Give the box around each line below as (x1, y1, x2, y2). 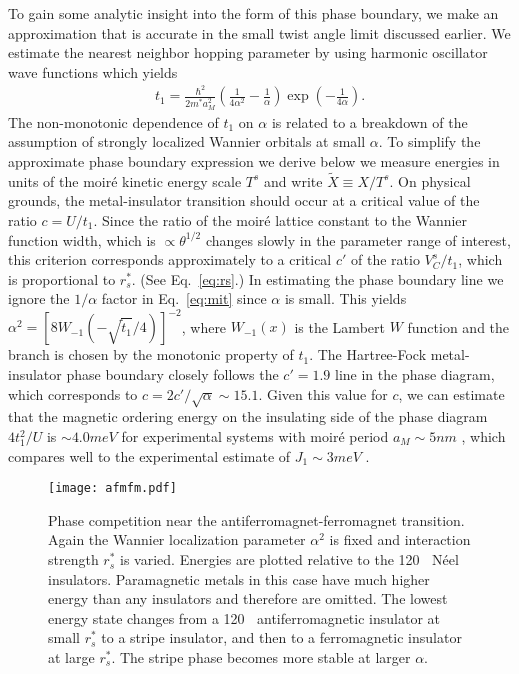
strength (48, 549, 99, 570)
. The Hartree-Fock (309, 344, 427, 365)
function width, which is (8, 229, 156, 250)
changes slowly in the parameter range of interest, (205, 229, 511, 250)
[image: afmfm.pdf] (48, 481, 177, 496)
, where (181, 316, 227, 337)
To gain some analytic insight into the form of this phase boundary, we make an (8, 3, 499, 23)
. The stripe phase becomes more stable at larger (111, 647, 411, 668)
